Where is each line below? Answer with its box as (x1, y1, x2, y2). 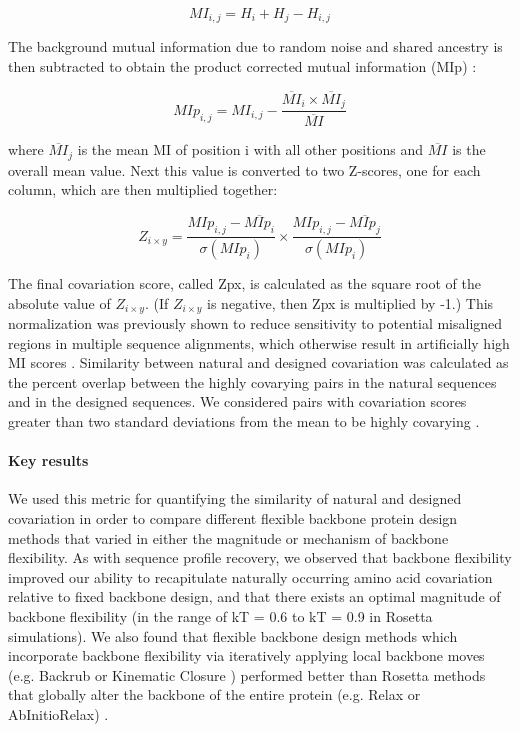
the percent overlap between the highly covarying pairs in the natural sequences (8, 371, 497, 392)
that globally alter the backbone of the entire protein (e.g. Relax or (8, 684, 421, 705)
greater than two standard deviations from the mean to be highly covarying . (8, 410, 480, 431)
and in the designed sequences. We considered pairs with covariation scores (8, 391, 467, 412)
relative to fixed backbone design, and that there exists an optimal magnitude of (8, 586, 501, 607)
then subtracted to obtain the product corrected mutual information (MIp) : (8, 56, 477, 77)
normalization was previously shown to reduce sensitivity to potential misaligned (8, 312, 503, 333)
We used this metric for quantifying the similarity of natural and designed (8, 488, 462, 509)
